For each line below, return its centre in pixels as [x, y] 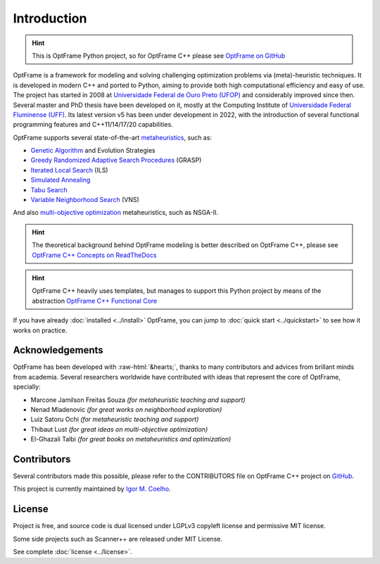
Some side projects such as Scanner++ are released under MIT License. [118, 539]
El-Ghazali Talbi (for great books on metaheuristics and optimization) [131, 439]
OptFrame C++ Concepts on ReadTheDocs [94, 255]
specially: [27, 387]
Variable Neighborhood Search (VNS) [85, 200]
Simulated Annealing [61, 180]
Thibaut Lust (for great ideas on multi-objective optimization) [119, 429]
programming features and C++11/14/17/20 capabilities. [93, 125]
